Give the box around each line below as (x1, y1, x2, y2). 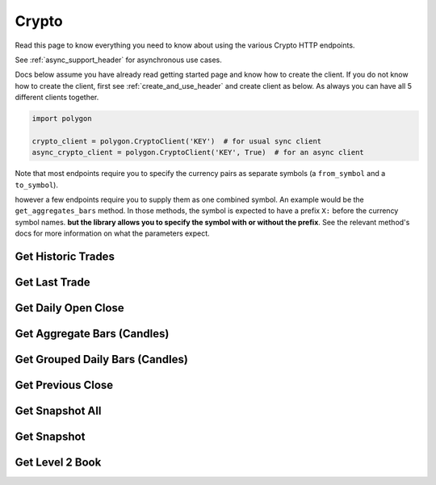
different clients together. (15, 93, 99, 102)
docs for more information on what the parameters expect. (15, 228, 210, 238)
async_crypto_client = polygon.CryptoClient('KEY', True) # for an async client (31, 148, 365, 157)
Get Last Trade (15, 275, 90, 290)
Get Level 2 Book (15, 456, 102, 470)
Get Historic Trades (15, 250, 115, 264)
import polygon (31, 114, 92, 123)
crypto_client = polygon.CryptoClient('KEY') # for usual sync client (31, 136, 322, 145)
